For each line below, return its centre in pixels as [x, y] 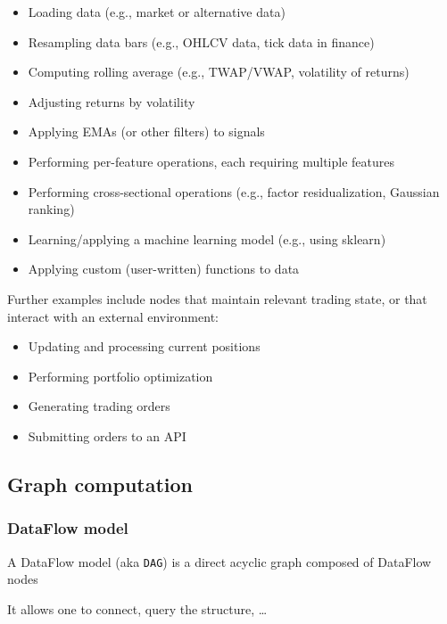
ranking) [51, 209]
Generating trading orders [99, 406]
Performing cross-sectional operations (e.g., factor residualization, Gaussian [234, 191]
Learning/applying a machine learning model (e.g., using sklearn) [207, 238]
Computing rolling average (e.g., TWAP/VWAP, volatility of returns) [219, 72]
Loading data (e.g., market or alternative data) [157, 12]
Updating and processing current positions [144, 346]
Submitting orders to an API [107, 435]
